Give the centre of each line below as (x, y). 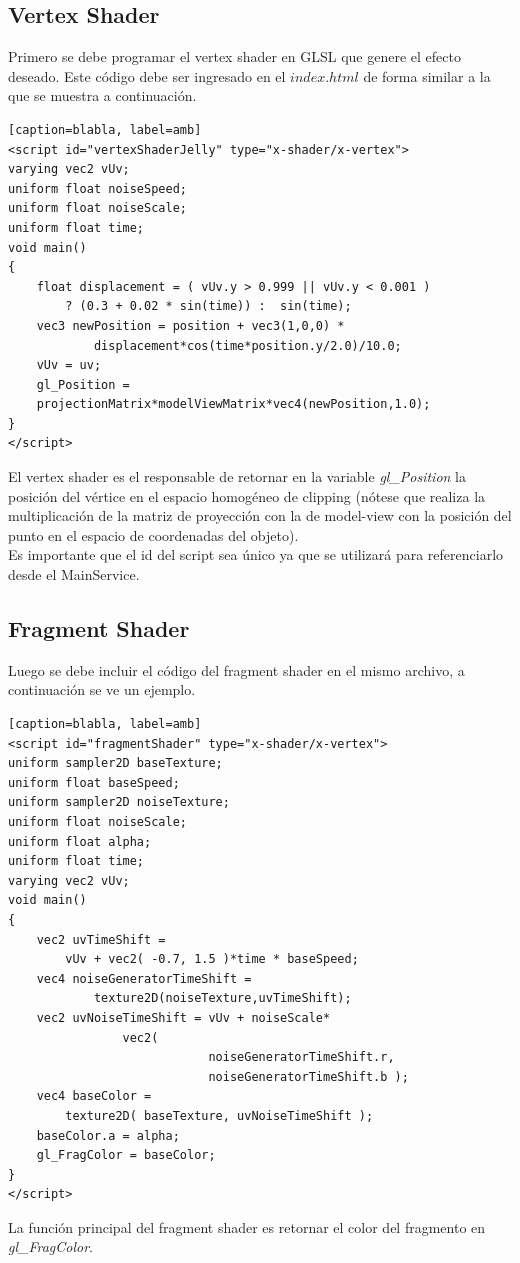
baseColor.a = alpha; (108, 1135)
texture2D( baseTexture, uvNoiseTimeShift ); (219, 1115)
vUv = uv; (69, 365)
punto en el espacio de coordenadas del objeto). (153, 534)
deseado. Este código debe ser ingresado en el (147, 75)
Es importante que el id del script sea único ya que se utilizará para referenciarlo (256, 554)
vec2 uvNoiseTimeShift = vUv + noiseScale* (183, 1017)
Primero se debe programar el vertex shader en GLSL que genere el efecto (234, 56)
